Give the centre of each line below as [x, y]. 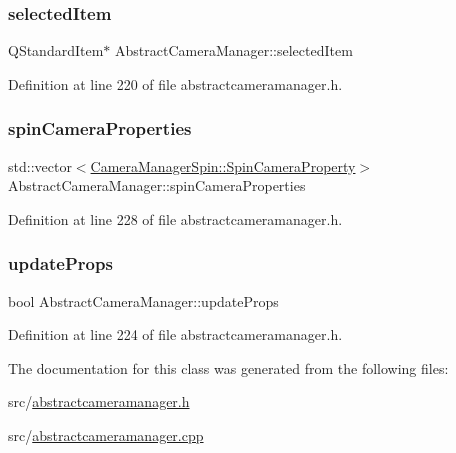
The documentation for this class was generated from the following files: [228, 367]
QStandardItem [56, 50]
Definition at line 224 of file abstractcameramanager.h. [175, 334]
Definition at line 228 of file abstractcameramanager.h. [175, 218]
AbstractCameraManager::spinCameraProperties [157, 185]
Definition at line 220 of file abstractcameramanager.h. [175, 83]
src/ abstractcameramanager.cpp [106, 435]
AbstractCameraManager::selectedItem [234, 50]
